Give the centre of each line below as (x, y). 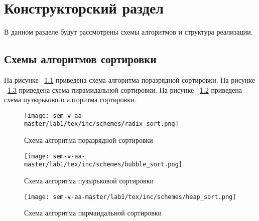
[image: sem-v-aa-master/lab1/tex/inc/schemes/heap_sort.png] (130, 197)
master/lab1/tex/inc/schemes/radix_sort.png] (101, 124)
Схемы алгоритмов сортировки (80, 59)
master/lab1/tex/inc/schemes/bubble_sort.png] (103, 165)
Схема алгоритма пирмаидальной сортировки (93, 213)
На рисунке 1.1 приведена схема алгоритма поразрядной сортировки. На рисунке (129, 79)
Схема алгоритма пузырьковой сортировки (89, 180)
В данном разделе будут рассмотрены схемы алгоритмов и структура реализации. (128, 32)
